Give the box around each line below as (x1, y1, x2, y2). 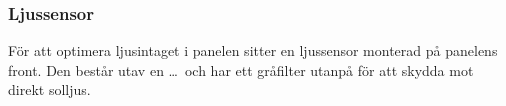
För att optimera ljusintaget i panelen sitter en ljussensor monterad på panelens (8, 40, 498, 61)
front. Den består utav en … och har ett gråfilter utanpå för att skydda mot (8, 59, 474, 80)
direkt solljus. (8, 79, 91, 100)
